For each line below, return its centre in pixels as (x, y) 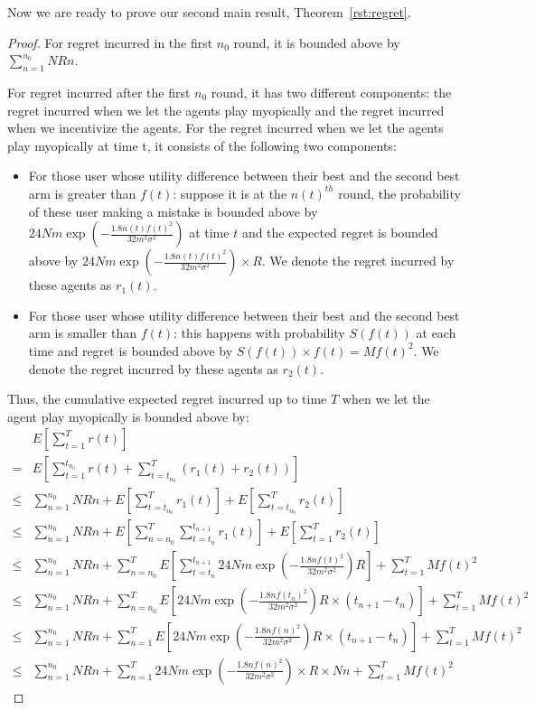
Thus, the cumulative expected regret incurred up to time (167, 399)
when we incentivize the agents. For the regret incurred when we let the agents (225, 128)
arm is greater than (82, 193)
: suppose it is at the (230, 193)
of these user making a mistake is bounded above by (173, 211)
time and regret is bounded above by (131, 350)
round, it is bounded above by (317, 42)
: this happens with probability (259, 333)
